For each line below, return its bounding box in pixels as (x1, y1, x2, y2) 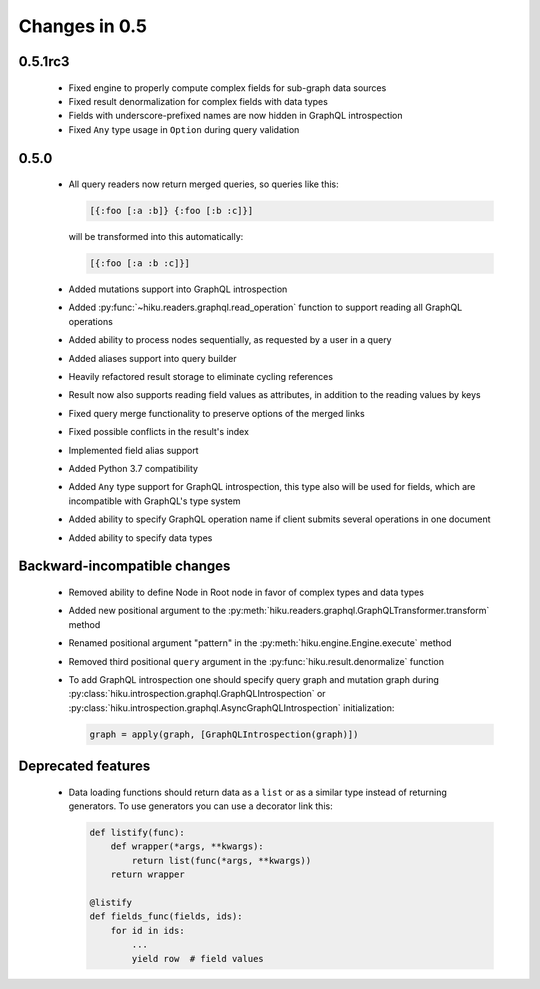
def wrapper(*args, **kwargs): (110, 841, 264, 852)
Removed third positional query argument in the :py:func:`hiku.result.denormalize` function (68, 655, 445, 667)
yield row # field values (131, 953, 264, 964)
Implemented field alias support (68, 444, 199, 456)
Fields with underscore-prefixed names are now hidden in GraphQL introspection (68, 110, 403, 122)
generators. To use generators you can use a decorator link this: (68, 800, 334, 812)
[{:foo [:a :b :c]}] (89, 258, 190, 269)
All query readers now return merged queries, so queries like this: (68, 178, 339, 190)
